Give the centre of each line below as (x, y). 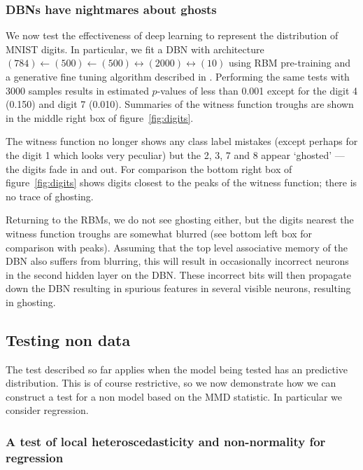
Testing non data (68, 339)
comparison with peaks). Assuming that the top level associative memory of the (177, 247)
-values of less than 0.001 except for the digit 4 (257, 90)
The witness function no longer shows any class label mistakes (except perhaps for (182, 141)
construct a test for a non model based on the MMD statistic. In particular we (174, 396)
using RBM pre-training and (289, 63)
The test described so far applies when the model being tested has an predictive (177, 369)
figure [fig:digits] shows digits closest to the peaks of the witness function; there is (181, 182)
